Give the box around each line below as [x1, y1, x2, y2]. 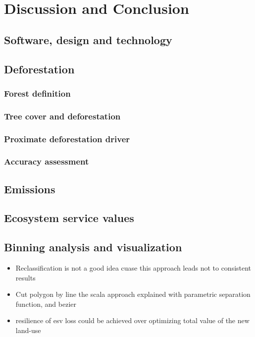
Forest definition [4, 87, 71, 99]
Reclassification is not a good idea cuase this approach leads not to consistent [15, 263, 252, 273]
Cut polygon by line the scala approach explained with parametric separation [15, 289, 251, 299]
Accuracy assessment [4, 155, 89, 168]
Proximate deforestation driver [4, 132, 130, 145]
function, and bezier [15, 298, 76, 309]
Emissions [4, 181, 55, 196]
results [15, 272, 36, 282]
